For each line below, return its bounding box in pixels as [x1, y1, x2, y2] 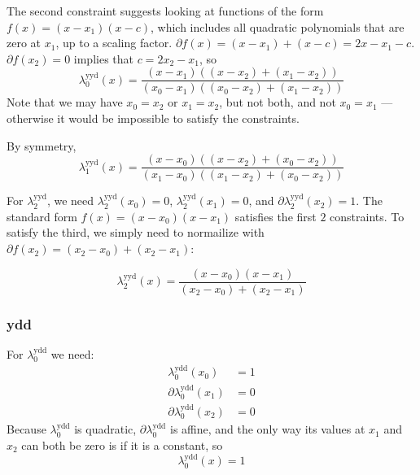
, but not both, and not [219, 94, 336, 111]
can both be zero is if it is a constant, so [21, 436, 223, 453]
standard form [7, 207, 77, 224]
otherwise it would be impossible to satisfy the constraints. [7, 110, 300, 127]
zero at [7, 34, 42, 51]
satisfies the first [234, 207, 317, 224]
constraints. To [330, 207, 405, 224]
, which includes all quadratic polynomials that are [151, 18, 405, 35]
